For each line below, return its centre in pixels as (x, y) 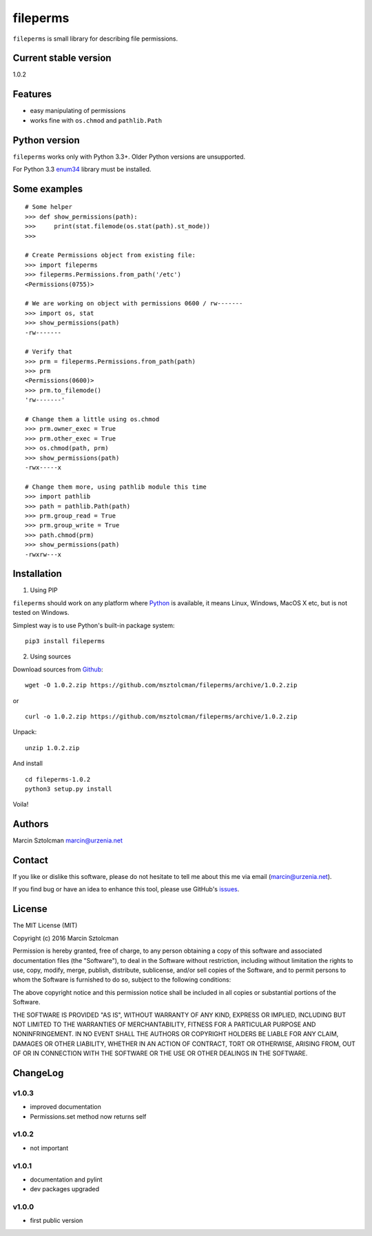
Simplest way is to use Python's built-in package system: (94, 625)
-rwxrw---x (43, 554)
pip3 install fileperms (65, 641)
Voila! (21, 804)
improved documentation (65, 1107)
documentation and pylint (66, 1179)
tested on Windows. (41, 613)
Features (32, 94)
